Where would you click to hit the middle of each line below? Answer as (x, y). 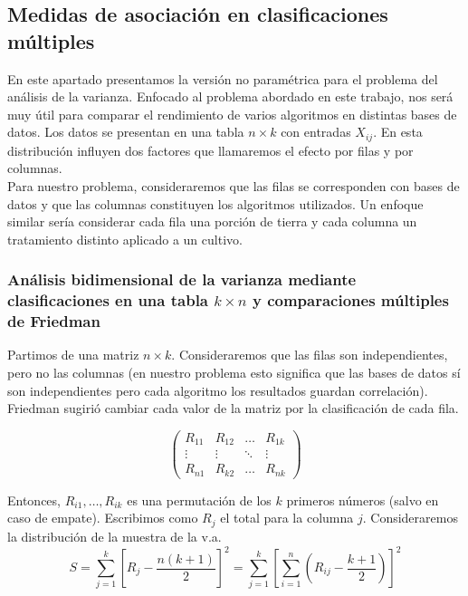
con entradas (316, 132)
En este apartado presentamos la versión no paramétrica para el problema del (223, 78)
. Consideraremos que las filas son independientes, (310, 355)
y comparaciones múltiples (350, 300)
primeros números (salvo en (363, 500)
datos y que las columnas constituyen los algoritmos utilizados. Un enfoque (215, 203)
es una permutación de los (199, 500)
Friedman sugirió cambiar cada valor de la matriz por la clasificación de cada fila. (233, 408)
